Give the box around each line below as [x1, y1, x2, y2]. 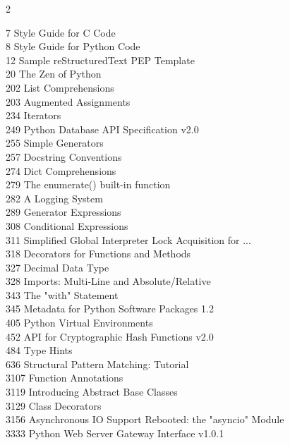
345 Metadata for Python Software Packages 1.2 [6, 301, 214, 316]
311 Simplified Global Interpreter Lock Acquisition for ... [6, 232, 251, 247]
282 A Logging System [6, 190, 103, 205]
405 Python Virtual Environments [6, 315, 153, 330]
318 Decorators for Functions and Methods [6, 246, 191, 261]
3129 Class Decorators [6, 398, 102, 413]
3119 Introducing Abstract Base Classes [6, 384, 178, 399]
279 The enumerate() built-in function [6, 177, 171, 192]
